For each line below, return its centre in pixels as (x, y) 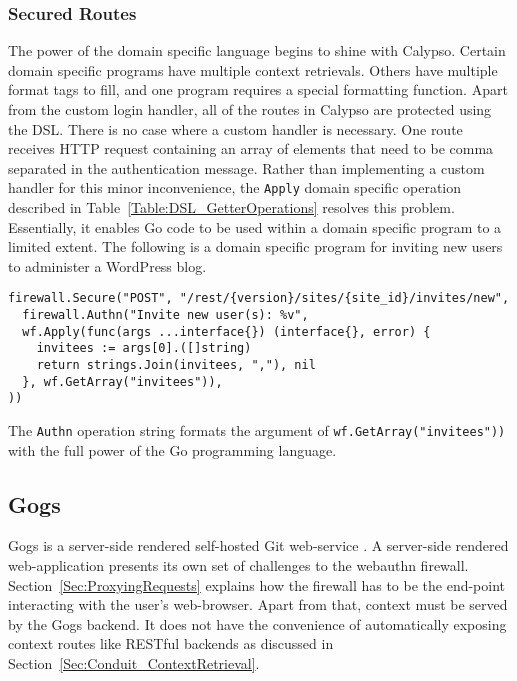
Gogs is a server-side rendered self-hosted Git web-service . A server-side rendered (258, 545)
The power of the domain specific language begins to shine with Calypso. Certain (257, 50)
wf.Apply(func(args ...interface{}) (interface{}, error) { (226, 331)
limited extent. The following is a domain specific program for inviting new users (255, 246)
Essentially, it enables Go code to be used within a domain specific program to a (255, 226)
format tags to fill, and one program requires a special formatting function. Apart (258, 89)
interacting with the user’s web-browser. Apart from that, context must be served (258, 604)
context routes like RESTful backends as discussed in (171, 643)
